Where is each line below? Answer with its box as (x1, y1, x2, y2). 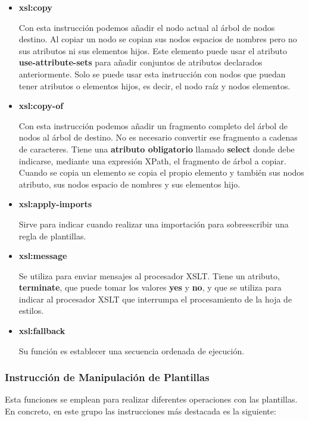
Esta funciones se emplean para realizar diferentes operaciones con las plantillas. (5, 393, 298, 406)
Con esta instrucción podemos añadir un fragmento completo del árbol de (18, 119, 288, 132)
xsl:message (18, 250, 67, 262)
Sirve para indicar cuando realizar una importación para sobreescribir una (18, 217, 289, 230)
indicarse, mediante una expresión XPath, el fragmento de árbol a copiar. (18, 154, 286, 167)
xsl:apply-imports (18, 198, 92, 210)
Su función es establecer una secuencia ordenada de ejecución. (18, 344, 245, 357)
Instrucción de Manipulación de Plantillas (5, 370, 210, 385)
